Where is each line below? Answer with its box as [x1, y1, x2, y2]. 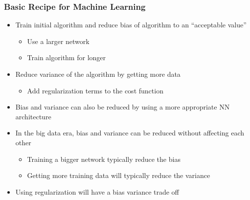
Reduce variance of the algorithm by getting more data [15, 69, 181, 79]
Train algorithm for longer [27, 52, 106, 63]
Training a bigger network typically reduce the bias [27, 154, 181, 164]
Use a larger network [27, 36, 90, 46]
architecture [15, 111, 51, 121]
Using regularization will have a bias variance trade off [15, 186, 179, 197]
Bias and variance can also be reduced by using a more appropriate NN [15, 102, 230, 112]
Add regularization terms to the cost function [27, 85, 163, 95]
